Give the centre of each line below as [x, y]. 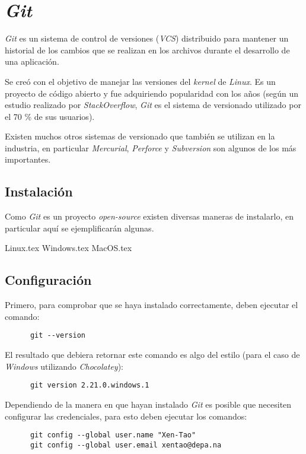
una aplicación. [32, 61]
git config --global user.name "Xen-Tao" [113, 435]
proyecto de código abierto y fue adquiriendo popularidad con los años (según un [152, 93]
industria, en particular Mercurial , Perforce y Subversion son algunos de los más [151, 147]
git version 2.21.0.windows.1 [90, 385]
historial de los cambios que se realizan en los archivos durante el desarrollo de [147, 50]
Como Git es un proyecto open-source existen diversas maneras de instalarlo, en [149, 216]
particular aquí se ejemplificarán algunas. [79, 228]
